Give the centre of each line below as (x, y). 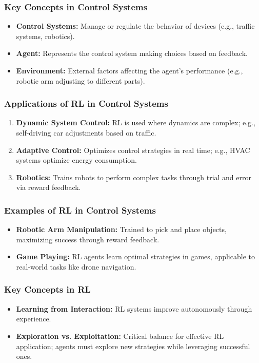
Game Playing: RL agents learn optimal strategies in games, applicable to (135, 256)
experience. (34, 319)
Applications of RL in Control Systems (86, 103)
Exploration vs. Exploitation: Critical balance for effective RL (120, 336)
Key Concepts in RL (47, 289)
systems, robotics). (45, 36)
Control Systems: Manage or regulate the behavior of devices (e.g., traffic (135, 26)
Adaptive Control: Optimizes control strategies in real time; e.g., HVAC (133, 150)
